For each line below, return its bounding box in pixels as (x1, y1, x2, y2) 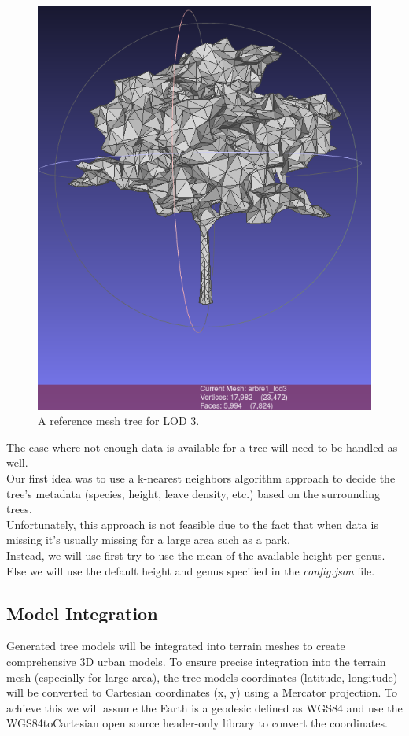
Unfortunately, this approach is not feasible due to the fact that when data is (6, 516, 378, 532)
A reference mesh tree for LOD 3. (38, 412, 200, 429)
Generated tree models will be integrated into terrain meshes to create (6, 638, 345, 654)
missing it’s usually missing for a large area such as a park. (6, 531, 290, 548)
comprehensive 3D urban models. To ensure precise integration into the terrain (6, 653, 386, 669)
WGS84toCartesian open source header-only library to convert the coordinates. (6, 715, 388, 731)
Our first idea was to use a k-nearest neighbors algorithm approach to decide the (6, 470, 396, 486)
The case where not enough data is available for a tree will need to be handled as (6, 438, 398, 455)
